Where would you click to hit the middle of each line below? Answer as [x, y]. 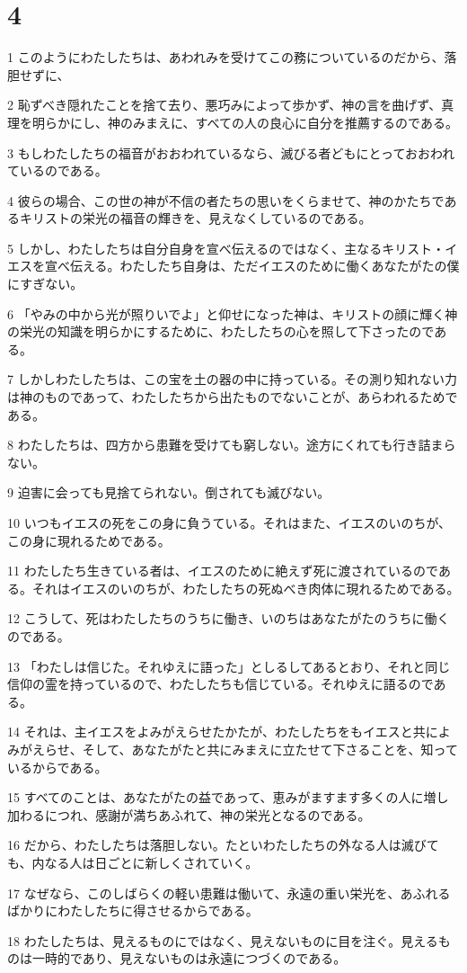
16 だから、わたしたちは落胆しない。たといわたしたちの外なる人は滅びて [223, 845]
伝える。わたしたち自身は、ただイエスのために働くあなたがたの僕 [264, 266]
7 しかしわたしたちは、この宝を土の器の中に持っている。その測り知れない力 [232, 379]
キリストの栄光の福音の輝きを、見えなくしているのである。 [195, 218]
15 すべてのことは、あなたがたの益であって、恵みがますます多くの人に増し [228, 797]
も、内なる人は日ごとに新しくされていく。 [133, 862]
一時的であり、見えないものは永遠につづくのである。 [189, 958]
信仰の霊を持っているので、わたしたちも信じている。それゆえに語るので [220, 684]
